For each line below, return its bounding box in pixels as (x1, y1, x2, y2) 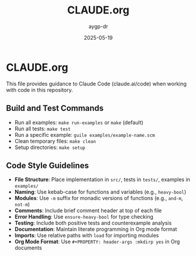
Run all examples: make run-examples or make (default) (14, 119, 143, 126)
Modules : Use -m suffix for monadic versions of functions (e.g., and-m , (14, 195, 183, 202)
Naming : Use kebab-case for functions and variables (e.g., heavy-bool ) (14, 188, 187, 196)
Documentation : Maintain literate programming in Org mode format (14, 226, 177, 233)
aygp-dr (88, 23, 108, 30)
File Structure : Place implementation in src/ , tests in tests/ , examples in (14, 176, 190, 183)
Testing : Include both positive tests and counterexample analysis (14, 220, 172, 227)
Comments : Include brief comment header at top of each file (14, 207, 162, 214)
